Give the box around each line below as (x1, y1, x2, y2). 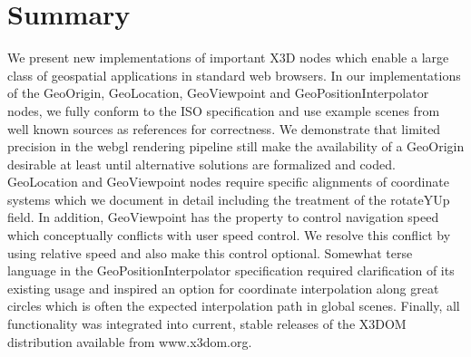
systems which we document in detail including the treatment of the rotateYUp (7, 189, 450, 208)
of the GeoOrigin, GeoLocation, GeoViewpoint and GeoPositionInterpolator (7, 83, 429, 102)
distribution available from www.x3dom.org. (7, 332, 252, 351)
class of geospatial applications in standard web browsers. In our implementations (7, 65, 461, 84)
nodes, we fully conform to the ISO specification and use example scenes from (7, 101, 440, 120)
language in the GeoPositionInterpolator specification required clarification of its (7, 261, 455, 280)
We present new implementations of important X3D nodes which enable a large (7, 48, 449, 67)
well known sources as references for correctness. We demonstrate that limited (7, 119, 441, 138)
